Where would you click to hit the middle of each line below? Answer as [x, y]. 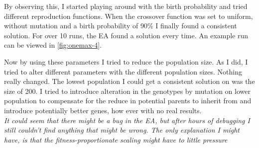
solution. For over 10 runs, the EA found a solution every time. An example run [126, 35]
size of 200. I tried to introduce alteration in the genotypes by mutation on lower [127, 91]
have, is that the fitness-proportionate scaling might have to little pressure [116, 139]
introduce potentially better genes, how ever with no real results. [103, 110]
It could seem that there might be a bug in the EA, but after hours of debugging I [127, 120]
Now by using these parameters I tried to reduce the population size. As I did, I [126, 61]
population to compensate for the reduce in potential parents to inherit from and [128, 101]
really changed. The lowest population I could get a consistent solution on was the [129, 81]
